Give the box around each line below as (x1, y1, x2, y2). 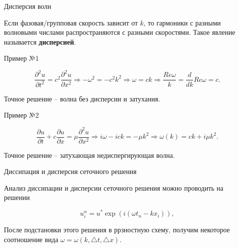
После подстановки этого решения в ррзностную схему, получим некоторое (4, 224, 230, 235)
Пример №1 (4, 53, 39, 63)
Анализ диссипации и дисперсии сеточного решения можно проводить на (4, 182, 224, 193)
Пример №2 (4, 110, 39, 120)
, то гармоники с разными (143, 17, 221, 27)
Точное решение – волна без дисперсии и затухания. (4, 93, 160, 103)
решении (4, 192, 30, 202)
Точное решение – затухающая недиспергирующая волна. (4, 149, 175, 160)
